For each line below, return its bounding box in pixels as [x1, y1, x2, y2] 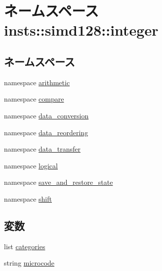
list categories [4, 241, 45, 251]
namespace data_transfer [4, 144, 81, 154]
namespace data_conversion [4, 110, 89, 120]
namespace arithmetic [4, 77, 70, 87]
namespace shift [4, 193, 52, 204]
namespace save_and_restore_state [4, 177, 113, 187]
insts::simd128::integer [4, 20, 159, 40]
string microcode [4, 258, 55, 268]
